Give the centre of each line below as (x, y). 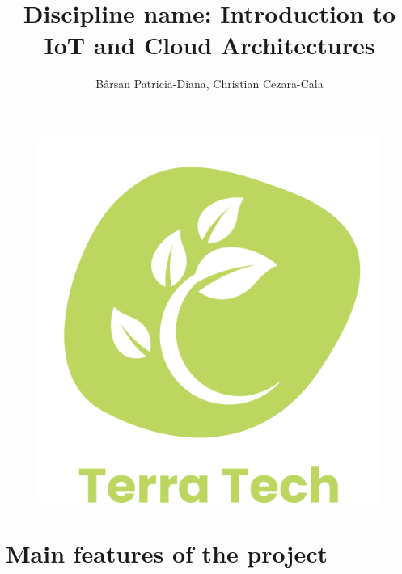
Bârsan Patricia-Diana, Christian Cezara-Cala (209, 84)
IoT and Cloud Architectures (209, 45)
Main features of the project (167, 553)
